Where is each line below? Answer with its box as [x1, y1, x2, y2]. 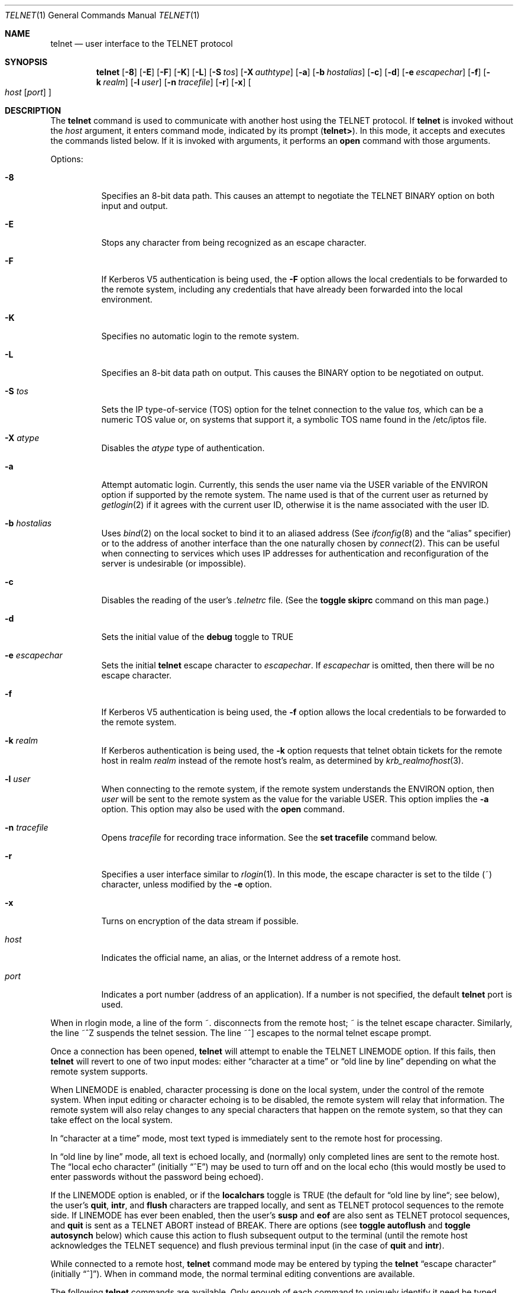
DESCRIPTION [5, 105, 61, 115]
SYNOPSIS [5, 57, 48, 67]
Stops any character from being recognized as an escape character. [101, 237, 367, 247]
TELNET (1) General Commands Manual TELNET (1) [5, 10, 200, 20]
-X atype [5, 433, 40, 443]
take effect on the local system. [50, 1115, 173, 1125]
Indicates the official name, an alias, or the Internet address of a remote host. [101, 953, 401, 963]
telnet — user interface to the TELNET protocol [50, 38, 233, 49]
